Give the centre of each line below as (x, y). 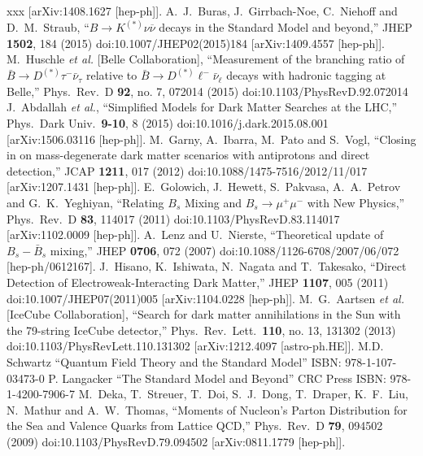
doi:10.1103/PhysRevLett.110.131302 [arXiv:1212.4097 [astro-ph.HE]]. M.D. (195, 346)
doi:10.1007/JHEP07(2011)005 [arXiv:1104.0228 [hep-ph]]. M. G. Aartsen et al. (205, 298)
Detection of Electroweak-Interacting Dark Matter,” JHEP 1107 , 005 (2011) (198, 282)
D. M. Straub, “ (48, 27)
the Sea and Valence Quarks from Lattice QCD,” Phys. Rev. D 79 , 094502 (195, 426)
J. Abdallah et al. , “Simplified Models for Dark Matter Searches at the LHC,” (202, 107)
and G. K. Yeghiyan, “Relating (85, 202)
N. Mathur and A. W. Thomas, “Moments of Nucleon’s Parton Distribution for (207, 409)
